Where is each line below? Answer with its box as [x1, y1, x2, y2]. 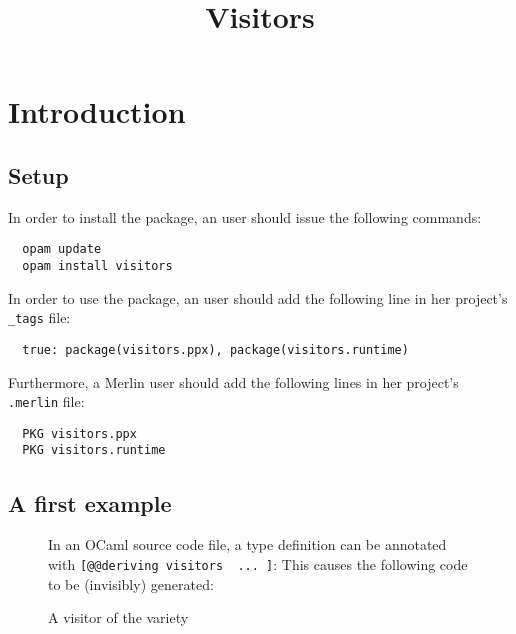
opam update [22, 242, 102, 257]
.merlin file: [8, 391, 85, 412]
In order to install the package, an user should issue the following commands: [8, 206, 482, 227]
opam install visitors [22, 259, 173, 274]
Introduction [8, 91, 186, 132]
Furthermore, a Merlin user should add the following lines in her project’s [8, 371, 459, 392]
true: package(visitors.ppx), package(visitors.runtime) [22, 342, 409, 357]
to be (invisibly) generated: [48, 573, 214, 594]
